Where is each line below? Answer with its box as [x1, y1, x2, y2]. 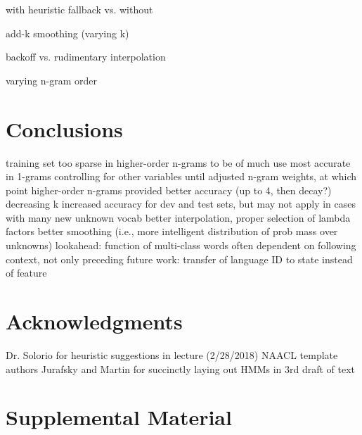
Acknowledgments [6, 307, 183, 336]
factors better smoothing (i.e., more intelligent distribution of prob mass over [6, 224, 338, 239]
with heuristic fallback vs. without [6, 2, 153, 16]
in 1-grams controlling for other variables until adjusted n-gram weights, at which [6, 169, 357, 184]
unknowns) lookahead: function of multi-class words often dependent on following [6, 238, 356, 253]
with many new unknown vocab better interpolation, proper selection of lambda [6, 210, 351, 225]
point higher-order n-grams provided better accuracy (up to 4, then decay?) [6, 182, 332, 197]
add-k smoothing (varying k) [6, 25, 129, 40]
